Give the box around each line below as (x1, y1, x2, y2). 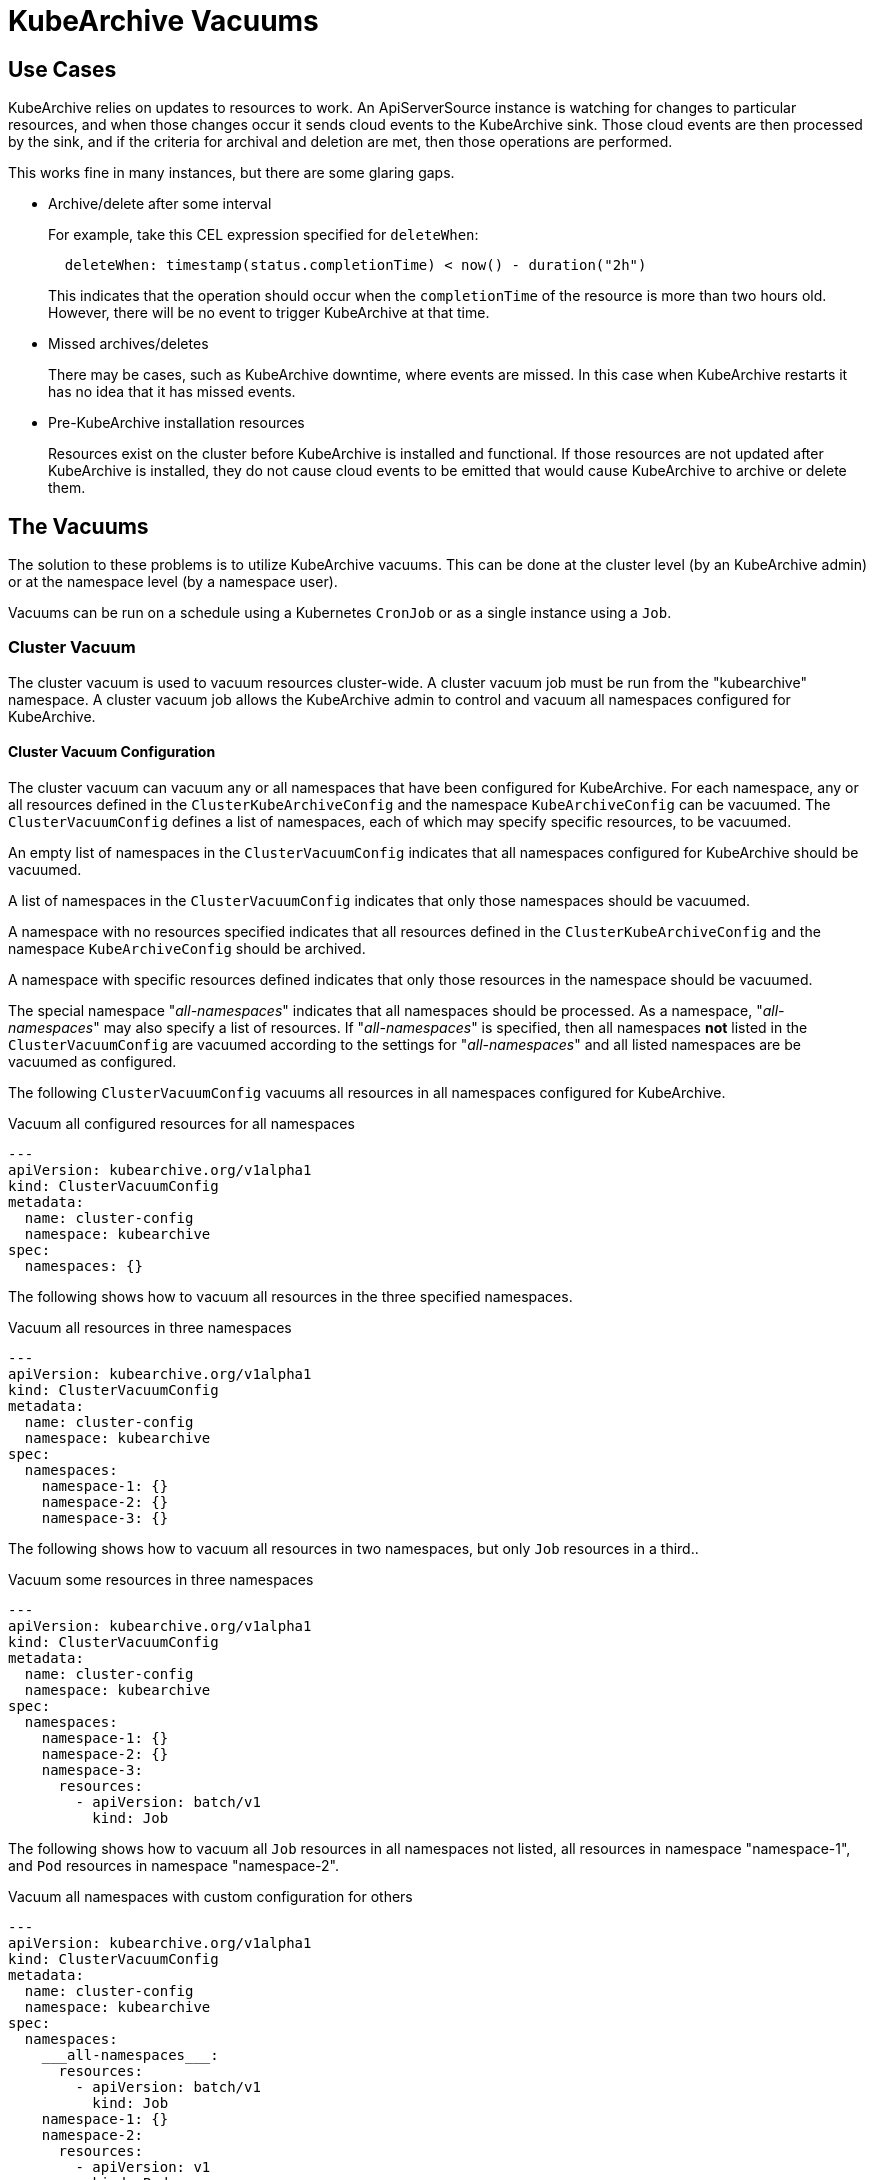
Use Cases (8, 56, 117, 82)
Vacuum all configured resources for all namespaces (8, 1114, 355, 1132)
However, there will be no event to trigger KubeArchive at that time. (48, 304, 490, 322)
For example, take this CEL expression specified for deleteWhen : (48, 226, 479, 244)
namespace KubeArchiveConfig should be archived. (8, 939, 366, 957)
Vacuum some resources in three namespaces (8, 1570, 314, 1588)
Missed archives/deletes (48, 335, 209, 353)
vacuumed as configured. (8, 1052, 177, 1070)
